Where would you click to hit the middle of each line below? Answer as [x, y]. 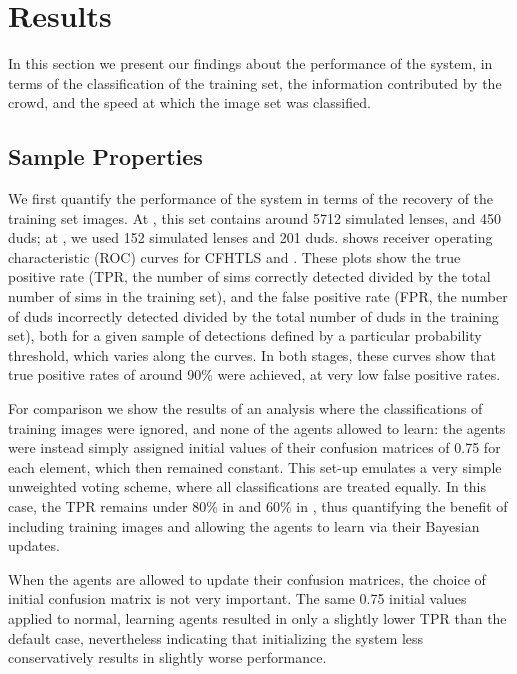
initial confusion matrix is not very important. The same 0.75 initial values [237, 598]
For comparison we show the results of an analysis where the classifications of [245, 408]
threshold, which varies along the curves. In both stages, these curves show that [252, 354]
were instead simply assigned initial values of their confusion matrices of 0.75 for [254, 447]
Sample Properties [105, 156]
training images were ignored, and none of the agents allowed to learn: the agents [257, 427]
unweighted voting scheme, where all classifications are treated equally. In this [247, 486]
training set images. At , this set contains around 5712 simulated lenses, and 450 [254, 217]
